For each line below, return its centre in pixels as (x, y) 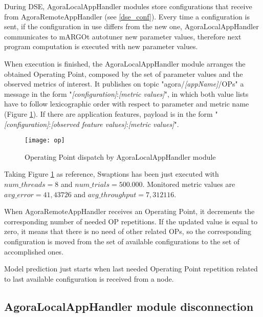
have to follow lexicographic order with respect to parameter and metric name (127, 104)
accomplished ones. (34, 251)
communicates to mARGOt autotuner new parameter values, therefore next (123, 36)
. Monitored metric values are (189, 184)
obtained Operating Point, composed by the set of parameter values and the (124, 73)
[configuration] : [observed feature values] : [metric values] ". (92, 124)
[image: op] (45, 141)
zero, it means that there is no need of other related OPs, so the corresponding (128, 231)
